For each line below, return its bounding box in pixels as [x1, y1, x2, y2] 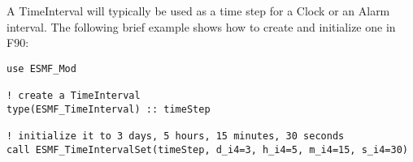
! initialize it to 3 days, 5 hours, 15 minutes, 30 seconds [7, 130, 345, 143]
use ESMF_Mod [7, 62, 76, 75]
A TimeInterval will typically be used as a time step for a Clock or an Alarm [7, 2, 390, 19]
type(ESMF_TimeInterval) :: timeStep [7, 103, 211, 115]
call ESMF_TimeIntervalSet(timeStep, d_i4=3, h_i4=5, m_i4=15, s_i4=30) [7, 143, 408, 156]
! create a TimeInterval [7, 90, 141, 102]
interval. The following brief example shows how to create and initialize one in [7, 18, 396, 35]
